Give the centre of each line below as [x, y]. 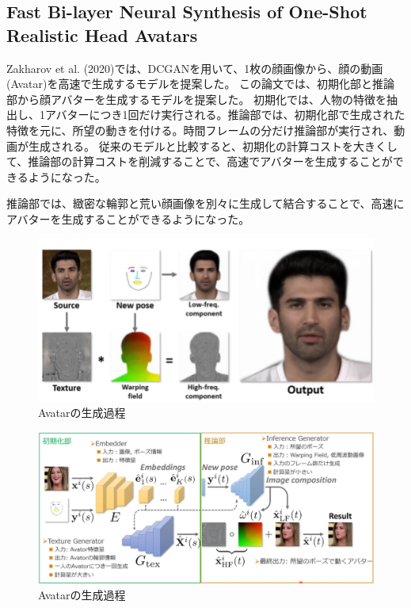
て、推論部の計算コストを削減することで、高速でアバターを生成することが [200, 161]
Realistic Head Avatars [102, 34]
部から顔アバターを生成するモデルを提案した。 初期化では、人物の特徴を [197, 99]
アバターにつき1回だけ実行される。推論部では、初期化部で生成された [225, 115]
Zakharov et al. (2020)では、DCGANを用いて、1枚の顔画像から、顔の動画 [195, 68]
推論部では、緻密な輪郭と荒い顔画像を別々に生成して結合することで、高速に [205, 203]
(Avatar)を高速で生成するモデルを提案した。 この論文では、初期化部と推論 [201, 84]
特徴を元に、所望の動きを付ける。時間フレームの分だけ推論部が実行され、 [200, 130]
